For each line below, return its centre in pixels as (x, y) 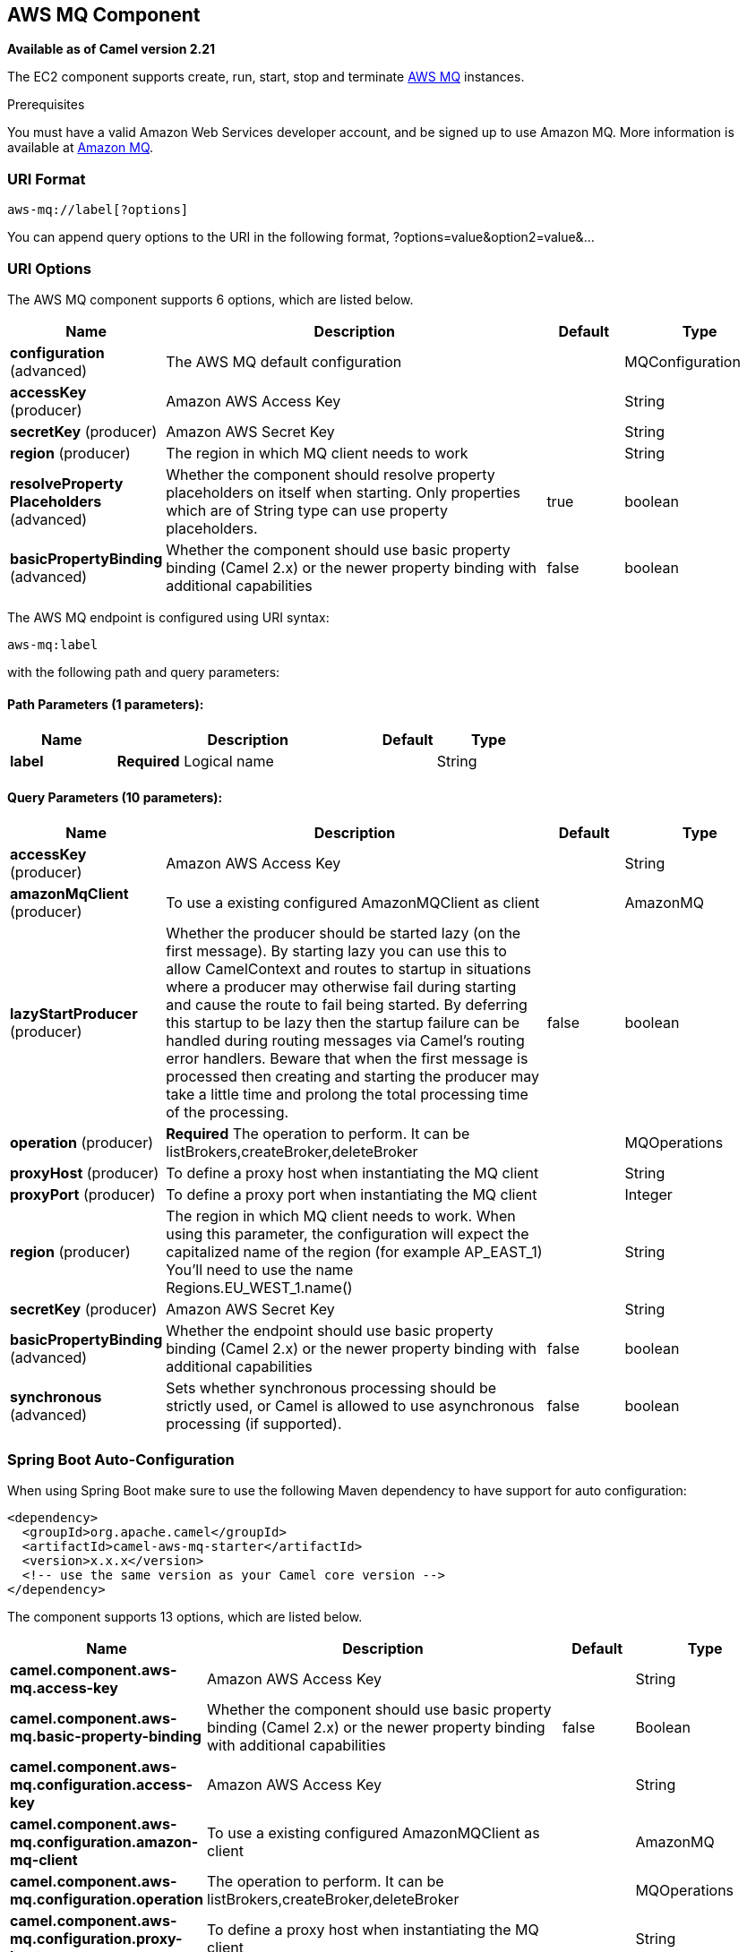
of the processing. (228, 1113)
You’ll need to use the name (260, 1270)
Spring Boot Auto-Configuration (121, 1459)
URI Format (47, 179)
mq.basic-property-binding (106, 1737)
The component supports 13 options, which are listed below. (185, 1617)
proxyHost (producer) (85, 1173)
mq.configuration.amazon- (104, 1842)
